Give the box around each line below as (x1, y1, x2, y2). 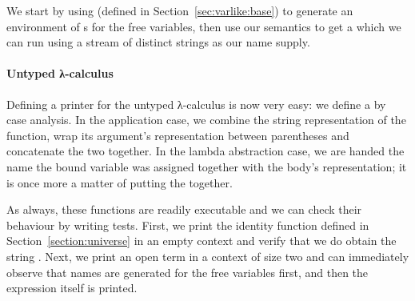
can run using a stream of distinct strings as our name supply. (6, 34, 310, 50)
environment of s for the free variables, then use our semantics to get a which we (6, 18, 401, 34)
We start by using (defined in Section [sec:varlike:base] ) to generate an (6, 2, 353, 18)
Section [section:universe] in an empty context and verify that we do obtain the (6, 232, 397, 249)
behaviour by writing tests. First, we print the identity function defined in (6, 216, 369, 233)
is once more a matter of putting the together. (6, 174, 233, 191)
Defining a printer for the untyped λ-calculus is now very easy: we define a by (6, 95, 386, 112)
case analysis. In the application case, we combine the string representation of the (6, 111, 406, 128)
